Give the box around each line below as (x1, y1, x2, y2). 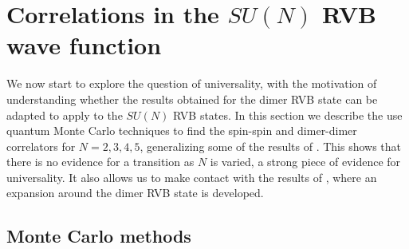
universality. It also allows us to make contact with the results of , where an (6, 168, 377, 185)
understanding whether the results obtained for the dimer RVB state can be (6, 90, 378, 107)
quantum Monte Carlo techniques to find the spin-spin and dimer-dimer (6, 122, 357, 139)
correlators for (6, 137, 76, 154)
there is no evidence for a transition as (6, 153, 195, 170)
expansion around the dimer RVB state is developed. (6, 184, 264, 201)
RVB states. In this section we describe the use (173, 106, 403, 123)
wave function (6, 29, 162, 61)
